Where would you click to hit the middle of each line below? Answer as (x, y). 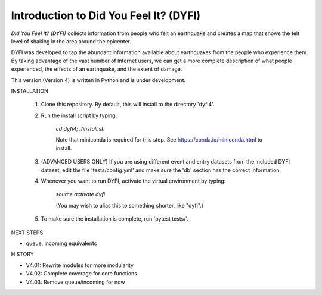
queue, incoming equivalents (61, 243)
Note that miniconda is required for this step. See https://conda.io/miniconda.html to (159, 140)
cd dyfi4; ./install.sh (80, 129)
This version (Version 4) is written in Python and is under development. (98, 80)
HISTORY (22, 254)
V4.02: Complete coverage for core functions (81, 274)
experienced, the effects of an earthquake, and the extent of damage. (97, 69)
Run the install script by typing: (79, 115)
